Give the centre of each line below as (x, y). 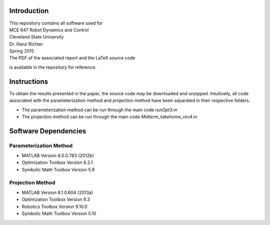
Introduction (29, 11)
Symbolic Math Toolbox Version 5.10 (59, 213)
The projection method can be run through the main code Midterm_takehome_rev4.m (109, 117)
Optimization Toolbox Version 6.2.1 (57, 162)
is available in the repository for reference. (53, 67)
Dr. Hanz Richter (26, 44)
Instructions (29, 81)
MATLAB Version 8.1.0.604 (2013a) (57, 192)
